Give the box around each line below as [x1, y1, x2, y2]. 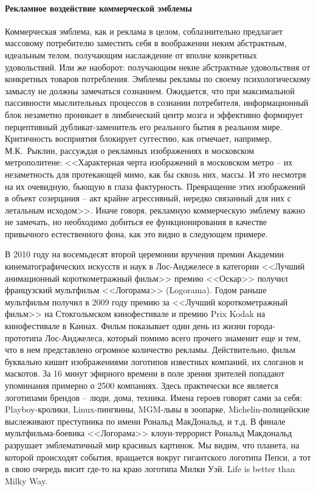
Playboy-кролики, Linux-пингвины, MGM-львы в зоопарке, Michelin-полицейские [5, 403, 310, 416]
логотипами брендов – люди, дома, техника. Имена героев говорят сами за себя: [5, 391, 303, 403]
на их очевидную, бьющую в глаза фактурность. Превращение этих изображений [5, 179, 306, 192]
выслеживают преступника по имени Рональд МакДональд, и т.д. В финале [5, 414, 286, 427]
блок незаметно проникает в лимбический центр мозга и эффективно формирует [5, 108, 303, 120]
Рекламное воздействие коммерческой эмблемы [5, 1, 192, 14]
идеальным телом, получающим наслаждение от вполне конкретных [5, 48, 257, 61]
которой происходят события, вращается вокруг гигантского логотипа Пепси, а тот [5, 450, 311, 463]
